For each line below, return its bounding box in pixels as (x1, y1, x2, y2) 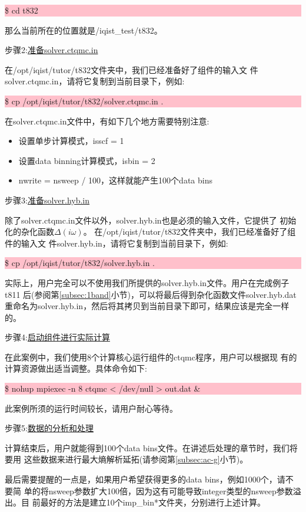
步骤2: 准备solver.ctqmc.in (5, 44, 98, 56)
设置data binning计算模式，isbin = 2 (18, 154, 155, 166)
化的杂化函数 (5, 225, 54, 238)
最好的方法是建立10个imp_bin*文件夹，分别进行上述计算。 (40, 496, 265, 508)
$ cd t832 (5, 4, 38, 16)
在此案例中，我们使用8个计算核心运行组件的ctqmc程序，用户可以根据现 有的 (5, 350, 297, 363)
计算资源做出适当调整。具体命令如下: (5, 362, 147, 375)
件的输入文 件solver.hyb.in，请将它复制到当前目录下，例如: (5, 237, 228, 249)
